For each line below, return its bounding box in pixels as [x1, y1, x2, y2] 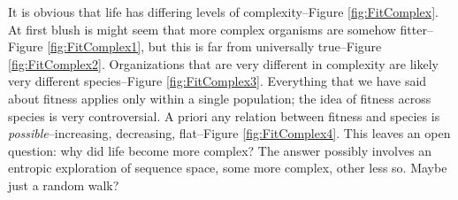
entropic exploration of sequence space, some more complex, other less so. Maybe [8, 158, 447, 177]
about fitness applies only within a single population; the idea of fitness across [8, 88, 431, 107]
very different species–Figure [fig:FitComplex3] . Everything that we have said [8, 72, 427, 90]
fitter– [400, 19, 433, 38]
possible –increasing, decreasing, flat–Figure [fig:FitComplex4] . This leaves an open [8, 124, 451, 142]
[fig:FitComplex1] [47, 37, 141, 56]
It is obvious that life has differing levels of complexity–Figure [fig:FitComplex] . [8, 3, 439, 20]
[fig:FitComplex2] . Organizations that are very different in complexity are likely [8, 54, 439, 73]
